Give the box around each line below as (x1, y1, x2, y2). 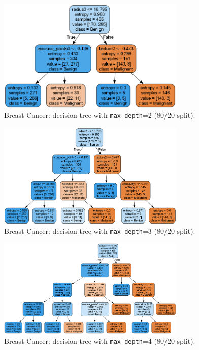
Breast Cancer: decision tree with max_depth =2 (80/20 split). (4, 110, 195, 120)
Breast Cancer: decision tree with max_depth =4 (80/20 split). (4, 335, 195, 346)
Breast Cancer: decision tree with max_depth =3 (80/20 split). (4, 226, 195, 236)
